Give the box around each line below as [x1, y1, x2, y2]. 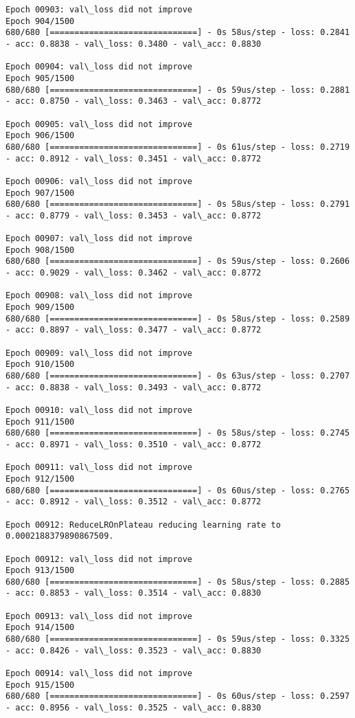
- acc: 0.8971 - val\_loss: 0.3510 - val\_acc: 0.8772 [5, 439, 262, 449]
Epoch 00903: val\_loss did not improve [5, 5, 193, 14]
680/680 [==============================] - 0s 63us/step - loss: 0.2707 [5, 371, 350, 381]
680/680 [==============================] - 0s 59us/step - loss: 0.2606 [5, 256, 350, 267]
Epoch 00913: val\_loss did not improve [5, 611, 193, 621]
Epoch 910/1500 [5, 359, 75, 370]
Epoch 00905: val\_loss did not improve [5, 119, 193, 129]
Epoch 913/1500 [5, 565, 75, 576]
